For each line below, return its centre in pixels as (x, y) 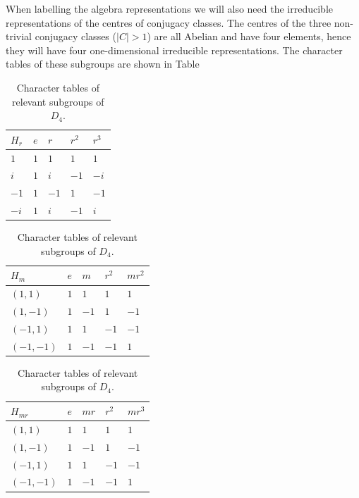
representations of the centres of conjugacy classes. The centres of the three (169, 22)
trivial (19, 36)
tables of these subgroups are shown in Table (103, 64)
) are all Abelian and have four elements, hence (249, 36)
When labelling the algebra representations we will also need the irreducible (169, 8)
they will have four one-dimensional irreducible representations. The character (174, 50)
